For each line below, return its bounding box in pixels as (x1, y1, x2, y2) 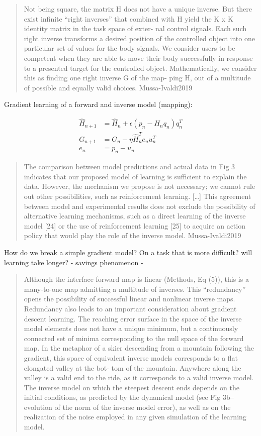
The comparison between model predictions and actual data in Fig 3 (24, 161, 235, 172)
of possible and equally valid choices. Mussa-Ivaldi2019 (24, 82, 193, 92)
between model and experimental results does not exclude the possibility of (24, 200, 255, 211)
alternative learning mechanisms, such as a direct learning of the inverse (24, 210, 246, 221)
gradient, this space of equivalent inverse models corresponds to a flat (24, 352, 238, 363)
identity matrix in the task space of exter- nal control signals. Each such (24, 23, 247, 34)
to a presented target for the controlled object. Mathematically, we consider (24, 62, 257, 73)
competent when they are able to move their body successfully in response (24, 52, 253, 63)
